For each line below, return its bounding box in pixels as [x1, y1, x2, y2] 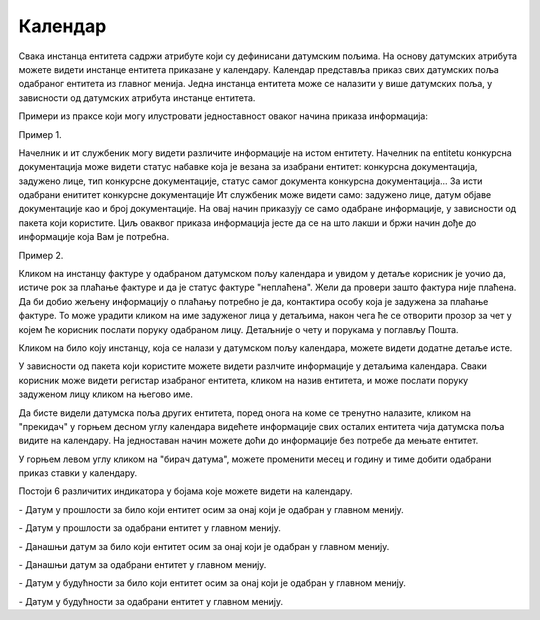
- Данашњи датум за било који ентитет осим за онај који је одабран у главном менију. [18, 540, 390, 552]
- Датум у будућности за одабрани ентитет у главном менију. [18, 595, 284, 607]
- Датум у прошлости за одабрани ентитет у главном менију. [18, 522, 282, 534]
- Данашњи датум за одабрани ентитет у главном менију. [18, 559, 267, 571]
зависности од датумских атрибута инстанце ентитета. [18, 91, 256, 104]
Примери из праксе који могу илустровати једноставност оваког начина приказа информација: [18, 110, 429, 122]
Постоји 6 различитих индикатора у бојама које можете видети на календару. [18, 485, 354, 497]
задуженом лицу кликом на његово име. [18, 388, 194, 400]
